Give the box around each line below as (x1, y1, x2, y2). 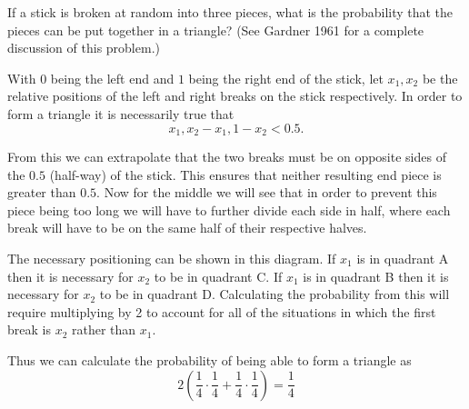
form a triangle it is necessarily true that (7, 104, 234, 123)
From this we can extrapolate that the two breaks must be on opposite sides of (7, 147, 446, 166)
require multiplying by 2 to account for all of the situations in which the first (7, 302, 436, 321)
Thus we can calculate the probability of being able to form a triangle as (7, 350, 412, 369)
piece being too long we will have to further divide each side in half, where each (7, 200, 451, 219)
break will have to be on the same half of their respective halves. (7, 218, 367, 237)
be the (422, 68, 458, 87)
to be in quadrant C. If (154, 266, 283, 285)
